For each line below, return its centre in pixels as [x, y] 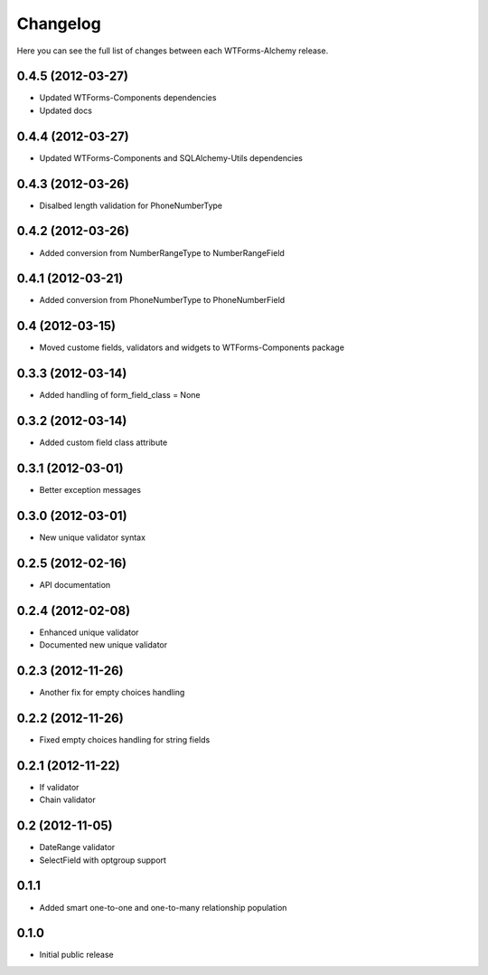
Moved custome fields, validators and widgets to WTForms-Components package [192, 347]
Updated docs [66, 110]
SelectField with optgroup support [103, 860]
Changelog [59, 24]
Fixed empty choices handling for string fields [125, 740]
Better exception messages [90, 490]
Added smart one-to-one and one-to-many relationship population [163, 907]
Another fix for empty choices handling [112, 693]
